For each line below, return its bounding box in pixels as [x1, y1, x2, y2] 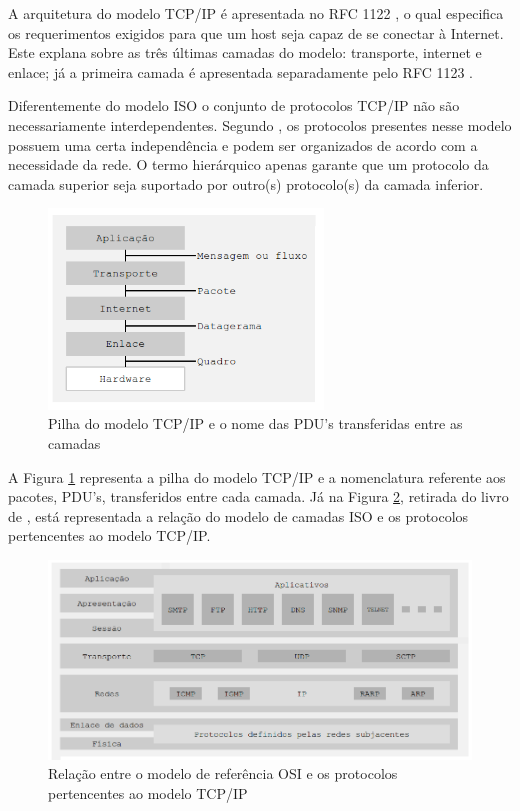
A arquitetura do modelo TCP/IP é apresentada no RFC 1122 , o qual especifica [8, 3, 504, 23]
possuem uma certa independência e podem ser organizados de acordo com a [8, 134, 478, 155]
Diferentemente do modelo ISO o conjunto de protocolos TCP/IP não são [8, 95, 460, 116]
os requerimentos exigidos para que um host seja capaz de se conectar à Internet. [8, 22, 504, 43]
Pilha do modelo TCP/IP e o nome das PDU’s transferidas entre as [48, 413, 463, 434]
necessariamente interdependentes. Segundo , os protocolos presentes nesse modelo [8, 114, 512, 135]
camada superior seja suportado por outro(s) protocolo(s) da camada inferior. [8, 173, 484, 194]
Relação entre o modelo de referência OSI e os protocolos [48, 763, 398, 784]
